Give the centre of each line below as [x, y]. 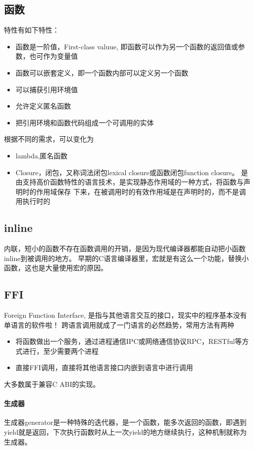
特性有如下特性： [32, 30]
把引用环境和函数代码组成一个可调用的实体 [85, 122]
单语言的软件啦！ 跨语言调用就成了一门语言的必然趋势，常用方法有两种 [119, 324]
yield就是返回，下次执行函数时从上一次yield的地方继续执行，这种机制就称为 [126, 432]
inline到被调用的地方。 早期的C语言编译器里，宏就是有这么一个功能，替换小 [127, 258]
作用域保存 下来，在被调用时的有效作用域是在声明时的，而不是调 [141, 191]
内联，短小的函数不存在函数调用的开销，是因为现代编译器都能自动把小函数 [125, 248]
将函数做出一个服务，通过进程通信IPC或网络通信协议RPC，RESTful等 [129, 341]
